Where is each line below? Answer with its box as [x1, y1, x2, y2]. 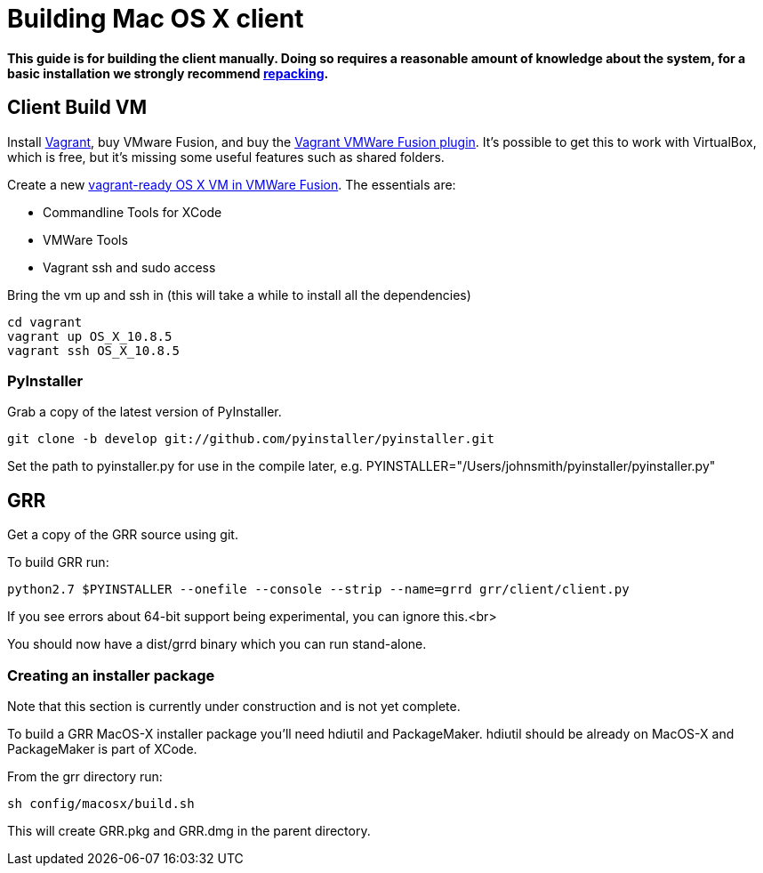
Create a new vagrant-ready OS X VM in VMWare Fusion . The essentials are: [7, 176, 456, 192]
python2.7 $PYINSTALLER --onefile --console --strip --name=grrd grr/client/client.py [7, 582, 630, 597]
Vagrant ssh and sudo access [43, 259, 216, 275]
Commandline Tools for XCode [43, 204, 222, 220]
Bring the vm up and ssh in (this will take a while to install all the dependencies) [7, 287, 471, 303]
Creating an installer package [7, 666, 215, 684]
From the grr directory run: [7, 768, 163, 784]
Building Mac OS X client [7, 4, 304, 34]
